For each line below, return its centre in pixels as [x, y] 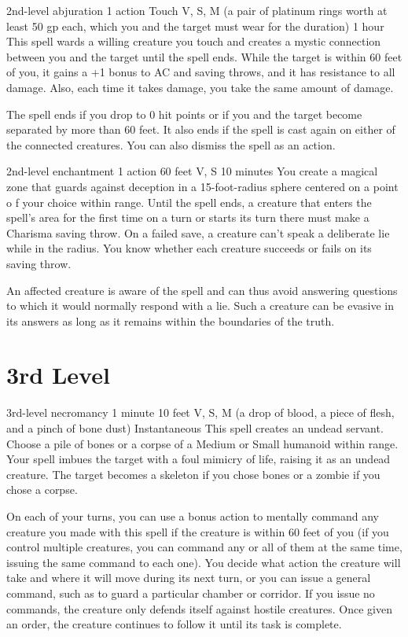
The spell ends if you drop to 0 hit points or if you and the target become [184, 114]
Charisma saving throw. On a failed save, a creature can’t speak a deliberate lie [198, 232]
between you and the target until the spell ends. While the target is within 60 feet [204, 56]
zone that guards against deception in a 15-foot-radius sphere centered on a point [202, 186]
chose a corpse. [42, 490]
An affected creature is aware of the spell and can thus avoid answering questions [202, 290]
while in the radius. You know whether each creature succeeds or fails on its [189, 248]
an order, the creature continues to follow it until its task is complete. [174, 624]
